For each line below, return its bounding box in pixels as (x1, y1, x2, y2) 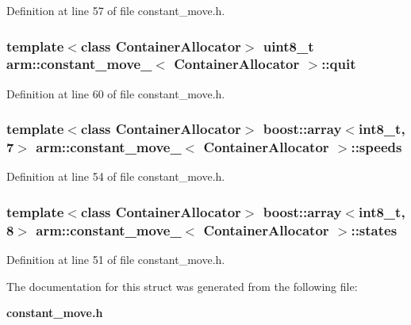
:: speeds (351, 137, 402, 157)
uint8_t (263, 36, 314, 55)
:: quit (321, 54, 356, 74)
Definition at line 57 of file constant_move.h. (6, 2, 225, 18)
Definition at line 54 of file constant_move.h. (6, 168, 225, 185)
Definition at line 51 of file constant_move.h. (6, 251, 225, 268)
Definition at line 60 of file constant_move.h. (6, 85, 225, 101)
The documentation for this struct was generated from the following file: (6, 277, 358, 294)
